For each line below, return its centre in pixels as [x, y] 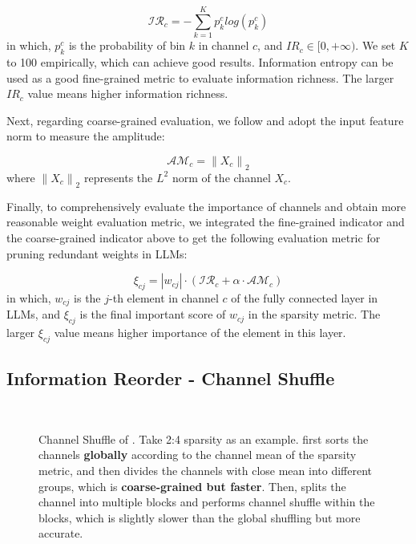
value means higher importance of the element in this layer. [200, 333]
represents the [118, 177]
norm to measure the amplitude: [86, 136]
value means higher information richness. [128, 93]
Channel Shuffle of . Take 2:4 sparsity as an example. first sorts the [204, 438]
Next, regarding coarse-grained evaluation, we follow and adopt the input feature [205, 120]
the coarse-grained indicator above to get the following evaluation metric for [194, 237]
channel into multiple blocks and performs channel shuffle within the [207, 502]
